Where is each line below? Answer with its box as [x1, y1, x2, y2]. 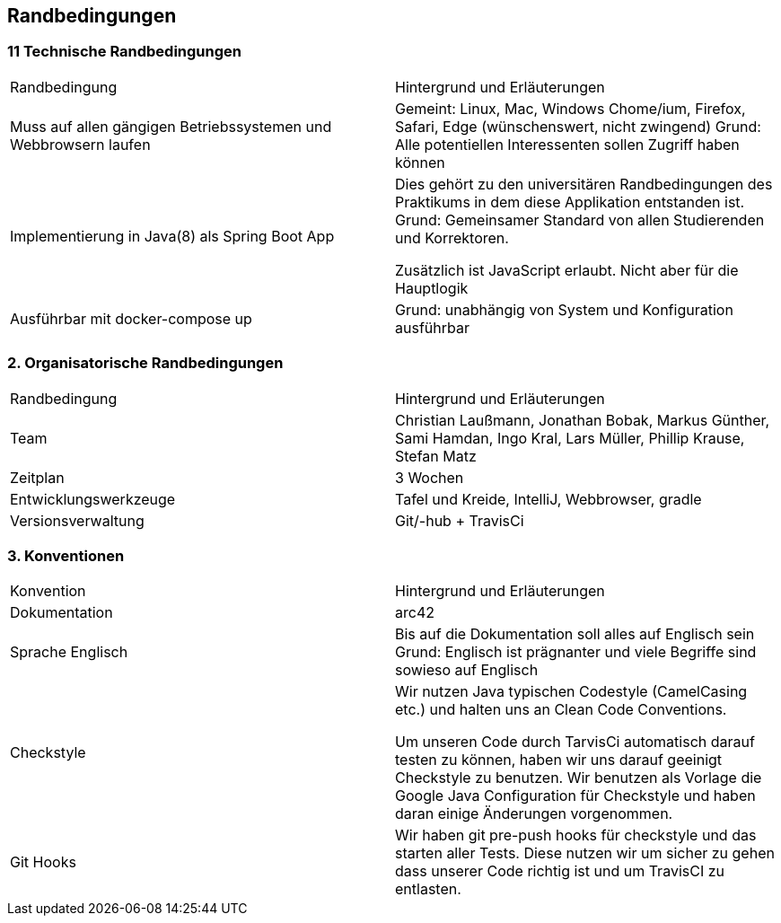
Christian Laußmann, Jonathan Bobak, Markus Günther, [395, 410, 770, 429]
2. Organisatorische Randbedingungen [7, 354, 284, 373]
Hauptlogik [395, 278, 469, 297]
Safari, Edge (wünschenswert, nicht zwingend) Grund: [395, 117, 761, 136]
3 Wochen [395, 468, 464, 487]
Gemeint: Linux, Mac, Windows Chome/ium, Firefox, [395, 99, 746, 118]
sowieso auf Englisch [395, 661, 539, 680]
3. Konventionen [7, 546, 125, 565]
